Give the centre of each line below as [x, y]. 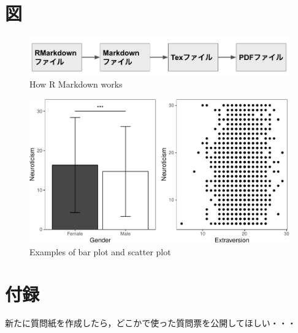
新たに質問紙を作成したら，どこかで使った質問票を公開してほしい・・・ [151, 323]
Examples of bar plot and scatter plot [100, 251]
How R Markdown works [76, 84]
